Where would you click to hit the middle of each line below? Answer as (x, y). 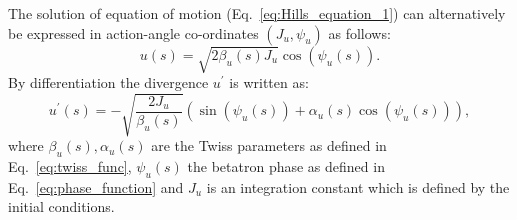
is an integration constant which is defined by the (358, 186)
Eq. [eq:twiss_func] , (70, 166)
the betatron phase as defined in (286, 166)
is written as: (269, 82)
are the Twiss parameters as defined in (269, 145)
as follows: (359, 32)
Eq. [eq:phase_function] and (96, 186)
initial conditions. (61, 206)
